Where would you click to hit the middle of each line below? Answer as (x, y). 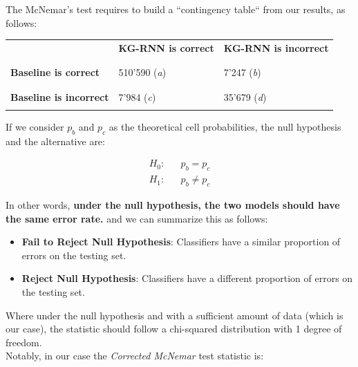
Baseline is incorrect (60, 96)
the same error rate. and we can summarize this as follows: (137, 218)
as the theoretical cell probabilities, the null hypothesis (225, 126)
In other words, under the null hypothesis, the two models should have (173, 205)
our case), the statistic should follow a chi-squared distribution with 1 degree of (174, 329)
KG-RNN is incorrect (276, 47)
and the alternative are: (55, 141)
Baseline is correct (55, 72)
